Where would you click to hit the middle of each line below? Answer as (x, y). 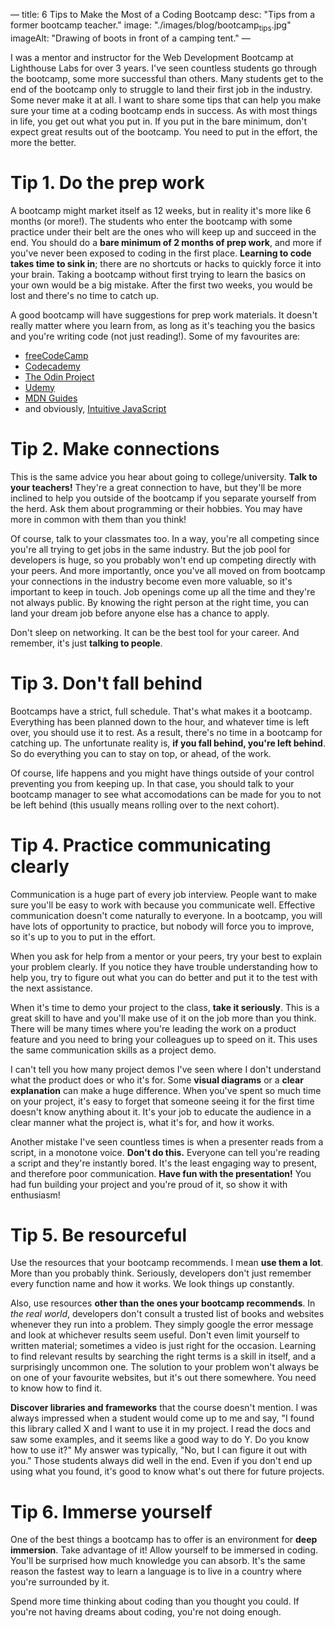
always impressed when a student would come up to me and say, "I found (162, 1418)
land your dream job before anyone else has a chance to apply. (140, 613)
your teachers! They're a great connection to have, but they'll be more (156, 487)
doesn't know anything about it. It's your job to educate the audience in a (161, 1111)
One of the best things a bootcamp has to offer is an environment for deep (164, 1540)
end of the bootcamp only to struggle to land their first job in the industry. (161, 89)
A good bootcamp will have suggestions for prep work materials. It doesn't (164, 315)
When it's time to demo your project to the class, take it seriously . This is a (165, 1007)
